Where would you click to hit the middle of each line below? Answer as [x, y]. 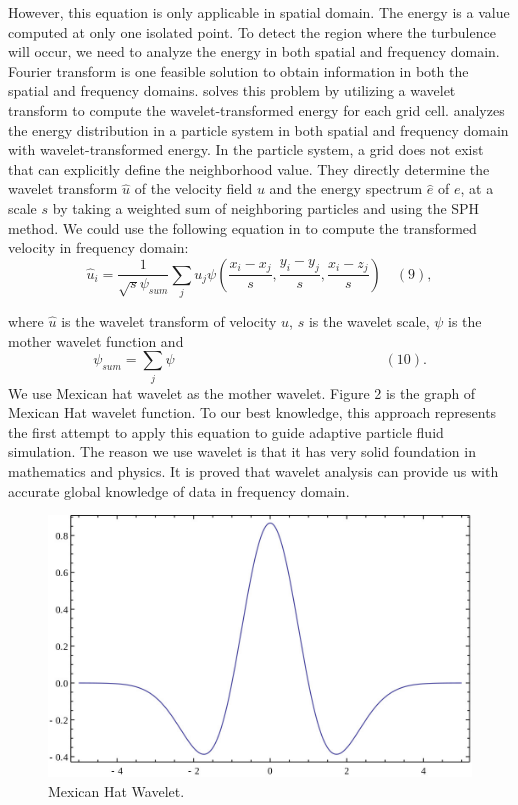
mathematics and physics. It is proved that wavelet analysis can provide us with [253, 470]
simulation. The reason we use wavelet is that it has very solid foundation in [242, 451]
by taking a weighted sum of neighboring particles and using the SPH [266, 207]
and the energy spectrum [346, 188]
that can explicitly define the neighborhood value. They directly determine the [249, 168]
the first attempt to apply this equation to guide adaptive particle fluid [226, 431]
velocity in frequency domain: [98, 247]
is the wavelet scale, [369, 321]
